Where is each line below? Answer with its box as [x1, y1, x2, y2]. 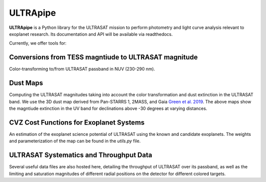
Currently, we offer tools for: [9, 40, 66, 46]
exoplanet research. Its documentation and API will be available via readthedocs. [9, 31, 173, 37]
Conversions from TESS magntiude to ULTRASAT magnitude [9, 53, 198, 61]
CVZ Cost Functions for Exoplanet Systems [9, 118, 145, 127]
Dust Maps [9, 79, 43, 87]
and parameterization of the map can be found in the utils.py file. [9, 138, 141, 144]
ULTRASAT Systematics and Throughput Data [9, 151, 152, 159]
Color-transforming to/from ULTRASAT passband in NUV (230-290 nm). [9, 66, 155, 72]
